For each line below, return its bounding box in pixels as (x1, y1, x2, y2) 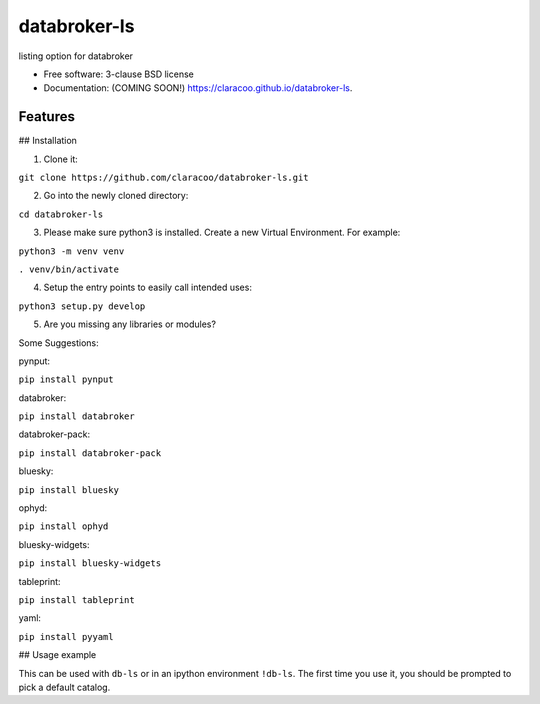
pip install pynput (18, 374, 114, 385)
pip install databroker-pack (18, 447, 162, 459)
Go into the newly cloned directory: (43, 190, 189, 202)
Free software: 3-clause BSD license (43, 68, 194, 80)
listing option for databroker (18, 50, 134, 62)
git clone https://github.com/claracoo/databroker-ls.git (18, 172, 309, 184)
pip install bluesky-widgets (18, 558, 162, 569)
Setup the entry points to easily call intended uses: (43, 281, 252, 294)
